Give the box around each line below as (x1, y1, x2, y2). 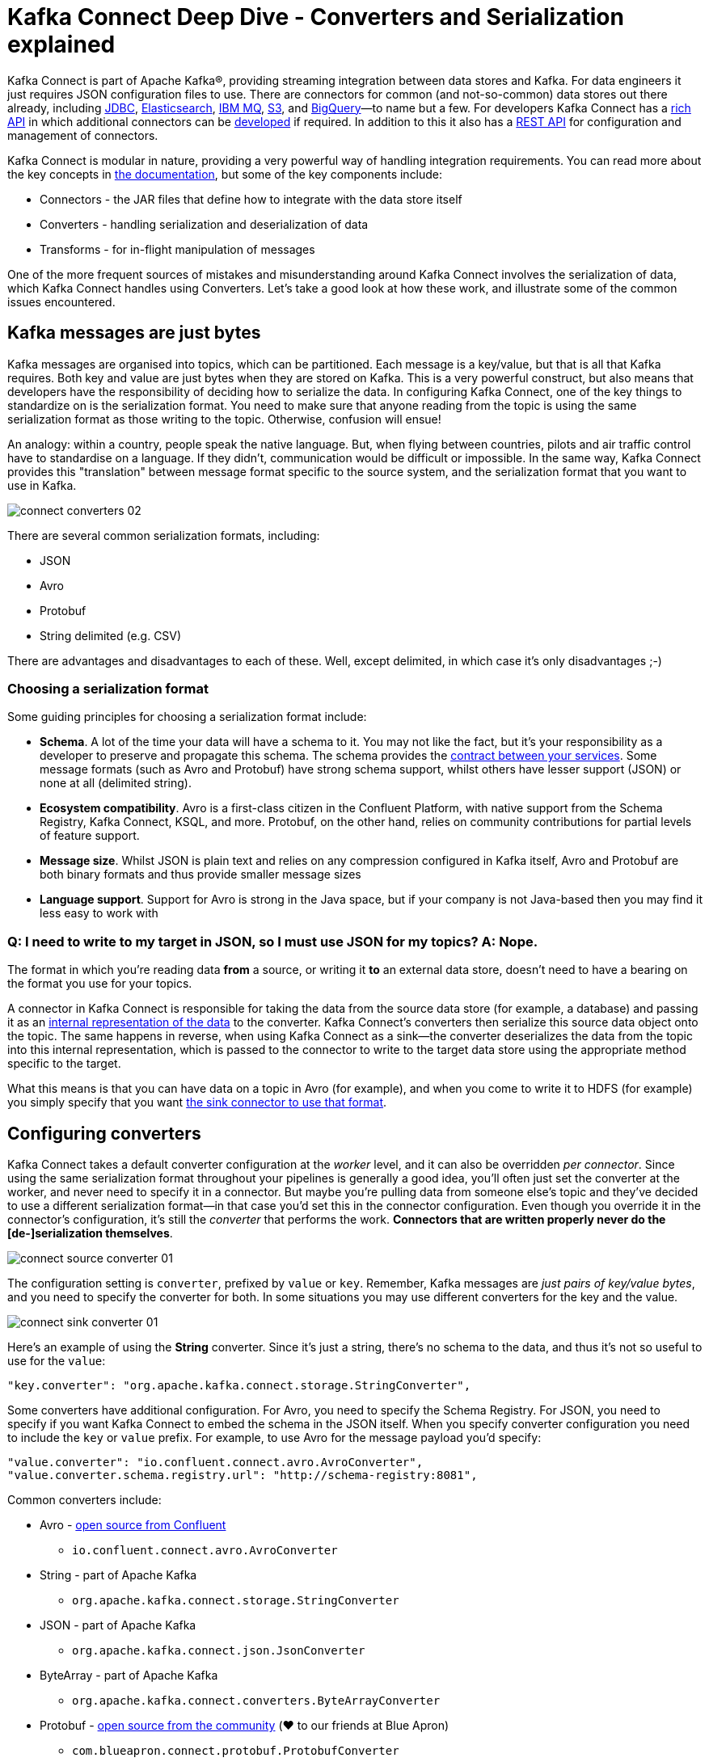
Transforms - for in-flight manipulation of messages (40, 242, 315, 256)
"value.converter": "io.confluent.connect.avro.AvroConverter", (7, 1455, 424, 1469)
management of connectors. (7, 128, 158, 142)
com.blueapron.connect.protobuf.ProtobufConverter (72, 1743, 399, 1757)
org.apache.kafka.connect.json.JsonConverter (72, 1643, 365, 1657)
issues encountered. (7, 294, 116, 309)
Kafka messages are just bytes (7, 322, 261, 344)
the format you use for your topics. (7, 976, 192, 991)
